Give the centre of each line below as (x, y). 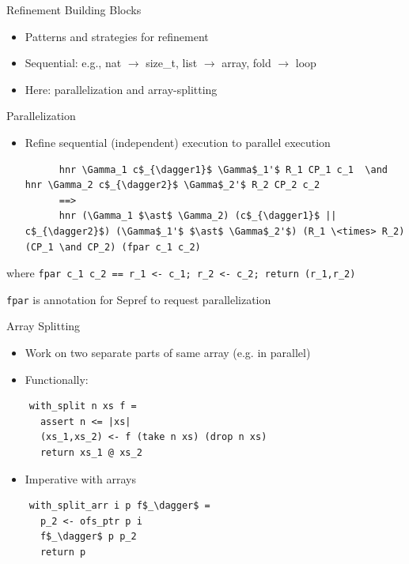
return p (63, 552)
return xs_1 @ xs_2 (91, 453)
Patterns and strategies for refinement (117, 36)
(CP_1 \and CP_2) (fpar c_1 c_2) (113, 247)
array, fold (246, 63)
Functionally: (57, 379)
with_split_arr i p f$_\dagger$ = (119, 506)
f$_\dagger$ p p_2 (88, 537)
